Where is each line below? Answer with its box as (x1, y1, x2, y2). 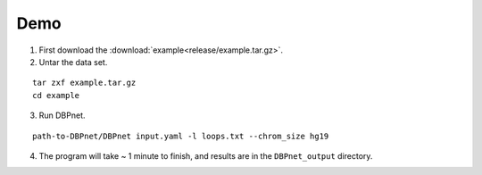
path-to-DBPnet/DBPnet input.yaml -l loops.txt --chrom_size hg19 (32, 130, 329, 141)
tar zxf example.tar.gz (32, 78, 137, 88)
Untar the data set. (38, 56, 108, 67)
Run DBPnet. (38, 110, 86, 121)
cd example (32, 90, 80, 100)
